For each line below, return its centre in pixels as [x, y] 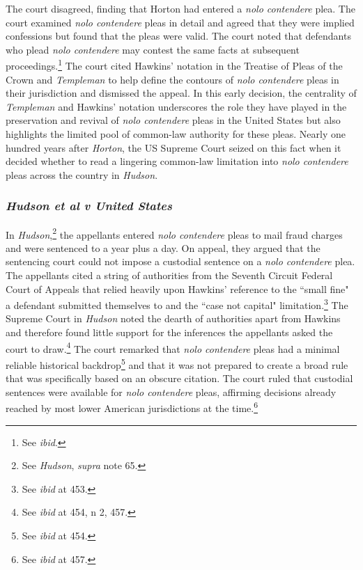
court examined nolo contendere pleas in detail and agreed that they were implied [180, 22]
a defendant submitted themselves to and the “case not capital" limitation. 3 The [177, 304]
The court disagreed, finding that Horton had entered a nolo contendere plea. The [180, 8]
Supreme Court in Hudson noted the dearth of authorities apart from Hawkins [173, 318]
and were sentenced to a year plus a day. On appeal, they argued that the [163, 247]
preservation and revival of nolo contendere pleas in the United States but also [173, 120]
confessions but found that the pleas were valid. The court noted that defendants [178, 36]
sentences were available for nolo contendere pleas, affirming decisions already [171, 391]
